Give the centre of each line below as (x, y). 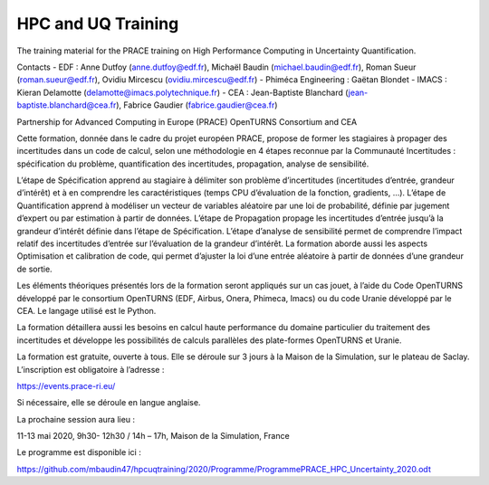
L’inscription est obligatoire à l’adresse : (91, 369)
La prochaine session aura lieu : (76, 419)
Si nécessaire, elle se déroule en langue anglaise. (109, 403)
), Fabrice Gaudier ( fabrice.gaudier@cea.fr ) (197, 105)
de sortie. (35, 269)
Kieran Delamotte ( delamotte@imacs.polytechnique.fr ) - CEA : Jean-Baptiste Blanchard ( (182, 92)
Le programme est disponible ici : (79, 452)
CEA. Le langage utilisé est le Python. (86, 310)
